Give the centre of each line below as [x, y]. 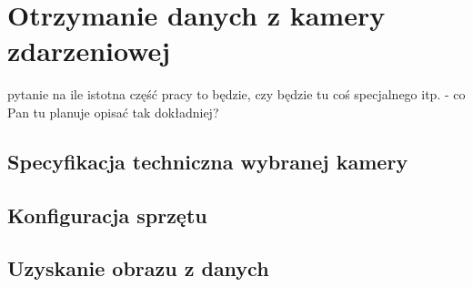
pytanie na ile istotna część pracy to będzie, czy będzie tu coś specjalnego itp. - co [236, 94]
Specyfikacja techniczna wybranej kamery [208, 161]
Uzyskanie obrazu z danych [138, 268]
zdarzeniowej [89, 51]
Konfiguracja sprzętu [107, 215]
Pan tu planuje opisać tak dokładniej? [113, 112]
